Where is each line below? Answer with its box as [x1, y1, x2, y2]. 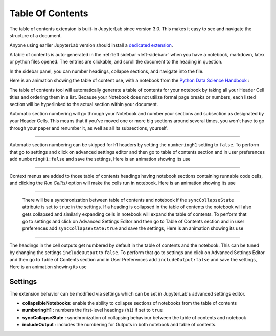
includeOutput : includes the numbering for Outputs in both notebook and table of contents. [22, 322, 217, 328]
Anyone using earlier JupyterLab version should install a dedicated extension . [9, 42, 173, 48]
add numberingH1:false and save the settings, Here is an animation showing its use [9, 156, 191, 162]
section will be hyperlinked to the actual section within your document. [9, 101, 158, 108]
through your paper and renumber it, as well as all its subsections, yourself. [9, 125, 168, 131]
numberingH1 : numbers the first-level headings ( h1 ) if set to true [22, 307, 163, 313]
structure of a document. [9, 32, 62, 38]
